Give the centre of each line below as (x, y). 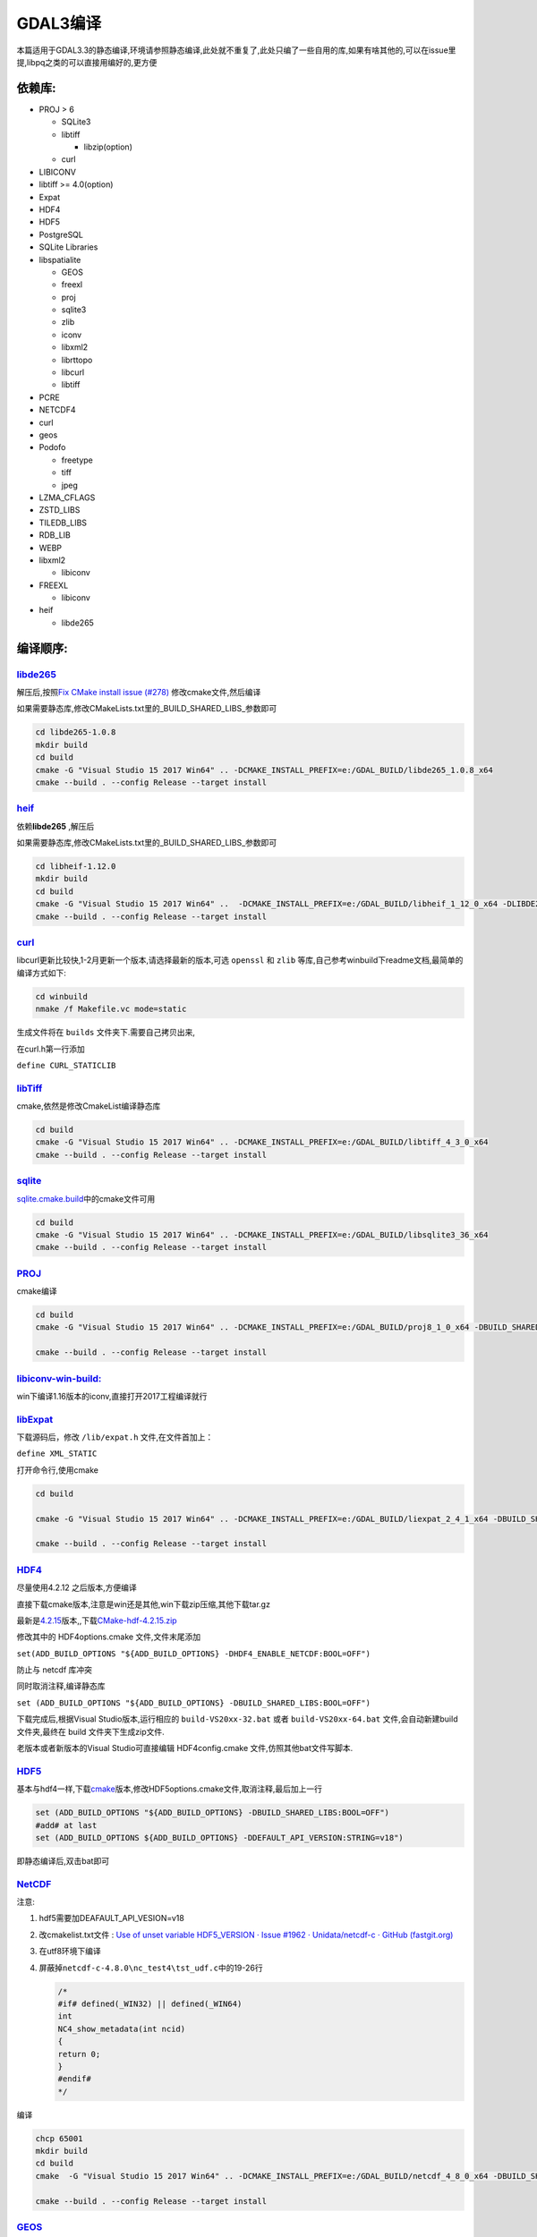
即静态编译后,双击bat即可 (63, 1860)
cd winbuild (62, 996)
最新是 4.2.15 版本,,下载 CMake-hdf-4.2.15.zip (97, 1620)
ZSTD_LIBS (60, 510)
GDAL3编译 (59, 23)
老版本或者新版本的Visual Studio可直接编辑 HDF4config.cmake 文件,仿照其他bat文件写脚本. (185, 1748)
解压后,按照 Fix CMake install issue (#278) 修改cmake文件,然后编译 (139, 693)
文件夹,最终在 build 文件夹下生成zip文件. (90, 1731)
